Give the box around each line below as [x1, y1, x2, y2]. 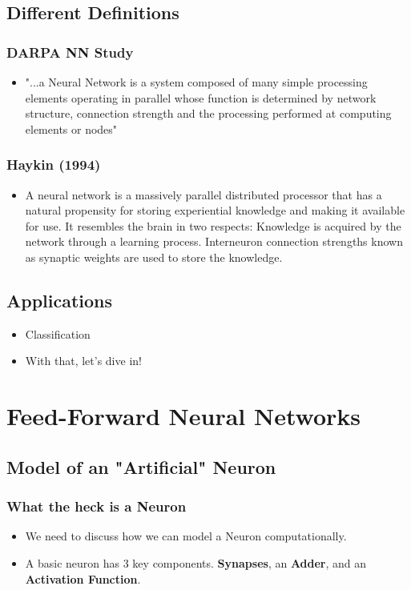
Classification [25, 325, 91, 342]
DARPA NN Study [6, 42, 134, 62]
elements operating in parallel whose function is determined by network [25, 89, 377, 106]
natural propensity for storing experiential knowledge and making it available [25, 202, 405, 219]
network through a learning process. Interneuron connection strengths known [25, 233, 403, 250]
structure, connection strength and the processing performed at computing [25, 105, 392, 122]
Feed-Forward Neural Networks [6, 399, 361, 432]
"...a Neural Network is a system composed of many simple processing [25, 74, 368, 90]
